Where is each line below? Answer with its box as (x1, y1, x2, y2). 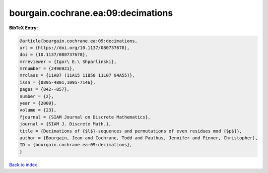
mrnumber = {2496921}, (19, 66, 75, 71)
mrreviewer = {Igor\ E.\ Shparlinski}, (19, 58, 117, 64)
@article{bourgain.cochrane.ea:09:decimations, (19, 38, 137, 44)
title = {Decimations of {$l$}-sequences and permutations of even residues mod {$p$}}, (19, 128, 243, 134)
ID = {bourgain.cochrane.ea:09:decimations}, (19, 142, 133, 148)
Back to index (9, 162, 37, 168)
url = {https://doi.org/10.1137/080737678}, (19, 45, 130, 51)
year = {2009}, (19, 101, 57, 106)
